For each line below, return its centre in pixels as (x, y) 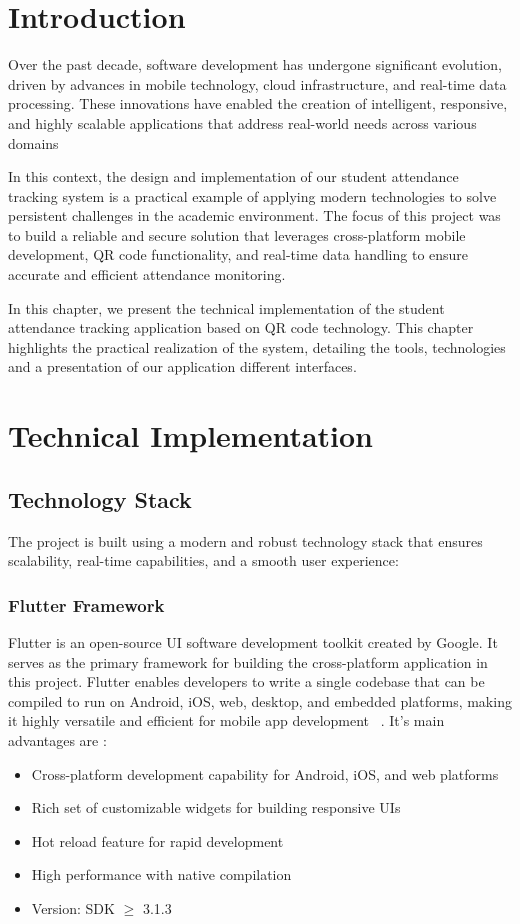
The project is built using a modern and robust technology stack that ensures (245, 540)
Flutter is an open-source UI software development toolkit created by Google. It (253, 642)
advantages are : (57, 739)
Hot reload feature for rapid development (157, 840)
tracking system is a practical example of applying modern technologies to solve (252, 195)
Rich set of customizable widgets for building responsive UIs (216, 807)
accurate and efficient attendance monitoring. (147, 274)
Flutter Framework (86, 604)
